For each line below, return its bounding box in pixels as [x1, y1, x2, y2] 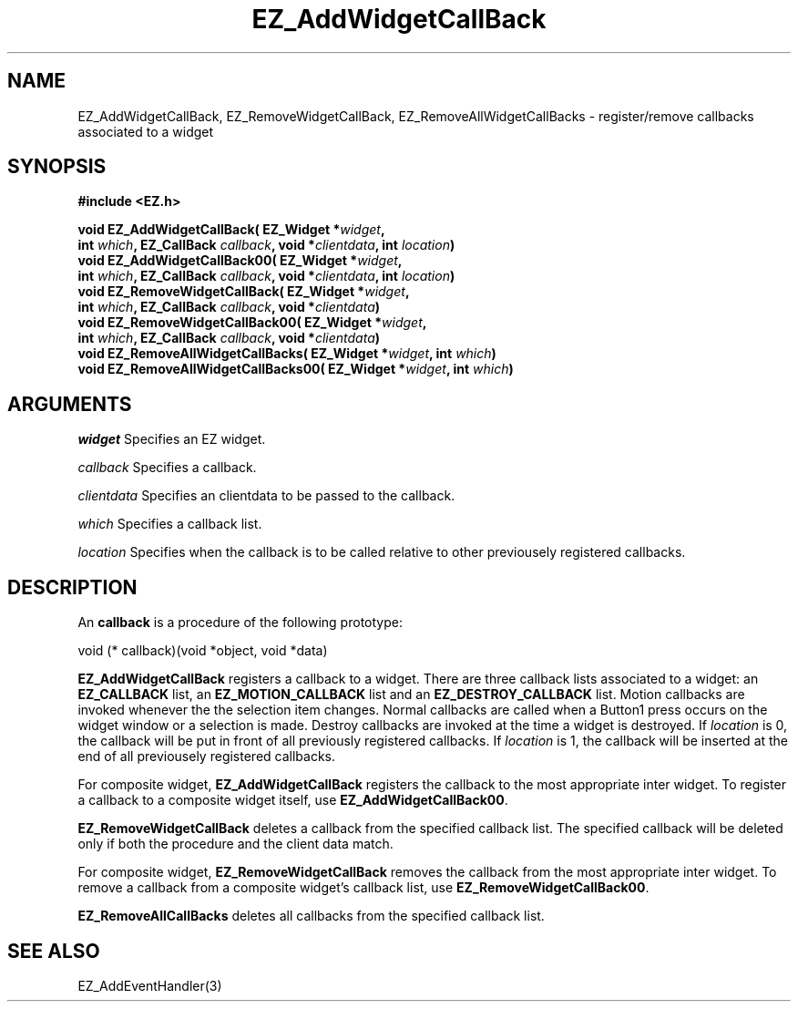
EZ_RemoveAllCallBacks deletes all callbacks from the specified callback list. [77, 908, 545, 924]
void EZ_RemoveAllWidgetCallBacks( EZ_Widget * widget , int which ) [77, 345, 496, 362]
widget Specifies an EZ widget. [77, 431, 266, 448]
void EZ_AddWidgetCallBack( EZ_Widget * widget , [77, 221, 385, 238]
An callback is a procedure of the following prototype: [77, 614, 403, 631]
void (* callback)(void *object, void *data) [77, 643, 328, 659]
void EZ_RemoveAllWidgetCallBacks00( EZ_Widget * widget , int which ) [77, 361, 514, 377]
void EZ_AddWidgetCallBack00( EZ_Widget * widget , [77, 252, 403, 269]
